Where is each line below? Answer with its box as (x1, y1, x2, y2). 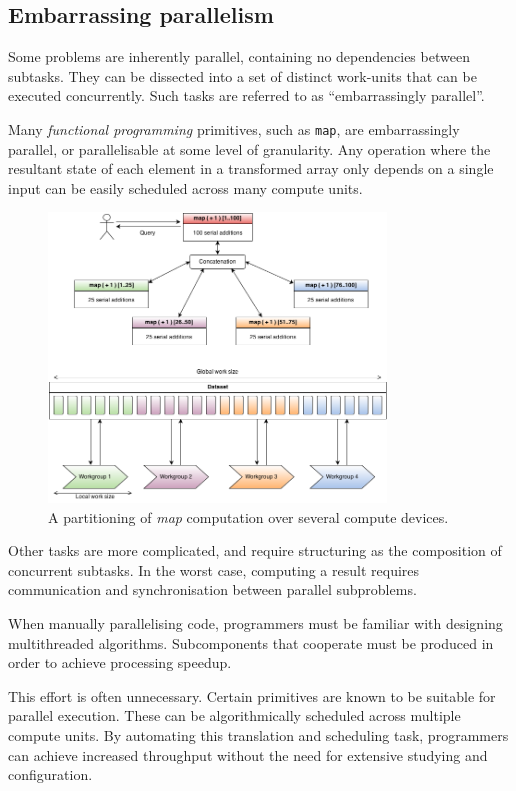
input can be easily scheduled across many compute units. (8, 177, 363, 198)
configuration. (8, 764, 93, 785)
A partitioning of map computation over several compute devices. (48, 506, 449, 527)
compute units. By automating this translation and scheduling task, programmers (8, 725, 509, 746)
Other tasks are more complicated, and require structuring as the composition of (8, 540, 502, 561)
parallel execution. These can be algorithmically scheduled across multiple (8, 705, 461, 726)
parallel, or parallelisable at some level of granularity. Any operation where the (8, 138, 491, 159)
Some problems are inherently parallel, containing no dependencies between (8, 46, 470, 67)
